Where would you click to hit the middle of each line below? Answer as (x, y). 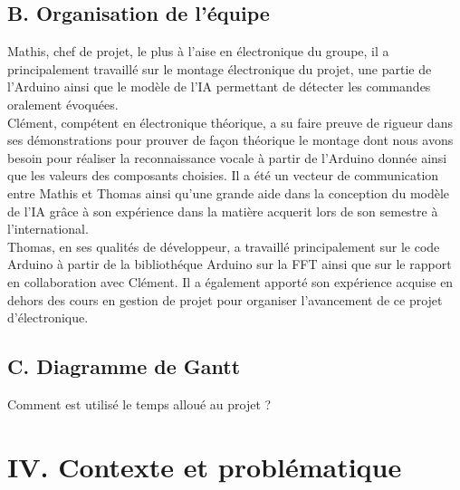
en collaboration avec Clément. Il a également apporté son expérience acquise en (230, 281)
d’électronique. (48, 317)
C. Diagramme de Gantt (124, 366)
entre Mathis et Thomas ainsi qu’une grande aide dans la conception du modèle (229, 192)
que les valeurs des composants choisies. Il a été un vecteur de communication (223, 175)
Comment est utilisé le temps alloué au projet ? (139, 404)
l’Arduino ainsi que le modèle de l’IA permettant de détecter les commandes (219, 86)
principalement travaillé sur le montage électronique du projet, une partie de (220, 68)
